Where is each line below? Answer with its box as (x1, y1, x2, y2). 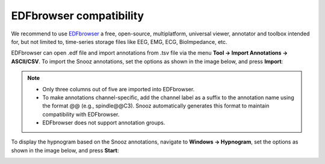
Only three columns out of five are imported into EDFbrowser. (42, 85, 195, 93)
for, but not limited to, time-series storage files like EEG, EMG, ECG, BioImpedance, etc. (11, 38, 227, 45)
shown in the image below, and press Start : (11, 147, 119, 154)
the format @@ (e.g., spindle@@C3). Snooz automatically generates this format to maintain (42, 102, 270, 109)
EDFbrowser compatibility (11, 9, 144, 22)
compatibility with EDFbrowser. (42, 111, 120, 118)
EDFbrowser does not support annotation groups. (42, 119, 166, 126)
